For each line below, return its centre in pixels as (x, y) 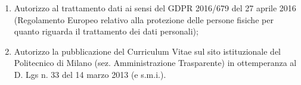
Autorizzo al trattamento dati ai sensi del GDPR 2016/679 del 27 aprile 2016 (155, 8)
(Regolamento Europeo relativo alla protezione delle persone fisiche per (144, 19)
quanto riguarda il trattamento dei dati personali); (106, 31)
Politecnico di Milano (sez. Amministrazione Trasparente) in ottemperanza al (155, 63)
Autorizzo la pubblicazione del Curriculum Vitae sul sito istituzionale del (147, 51)
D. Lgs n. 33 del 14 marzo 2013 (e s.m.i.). (90, 74)
